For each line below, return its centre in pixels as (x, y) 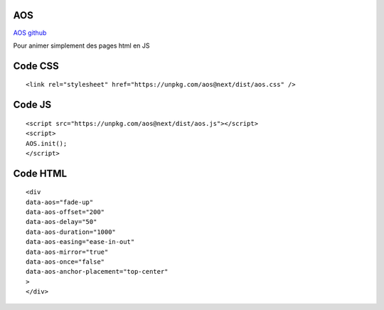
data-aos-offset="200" (65, 212)
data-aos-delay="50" (62, 222)
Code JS (32, 105)
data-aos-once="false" (65, 262)
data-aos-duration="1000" (71, 232)
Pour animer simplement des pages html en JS (81, 46)
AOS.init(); (47, 143)
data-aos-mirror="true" (67, 252)
